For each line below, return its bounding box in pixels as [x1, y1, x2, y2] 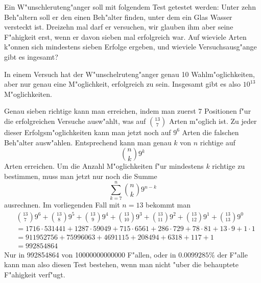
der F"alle [217, 249, 248, 260]
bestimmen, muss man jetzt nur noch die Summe [4, 170, 157, 181]
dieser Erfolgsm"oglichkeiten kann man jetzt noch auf [4, 126, 171, 137]
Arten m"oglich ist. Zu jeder [169, 115, 257, 126]
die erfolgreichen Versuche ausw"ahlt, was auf [4, 115, 146, 126]
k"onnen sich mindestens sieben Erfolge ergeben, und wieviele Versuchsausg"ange [4, 41, 257, 52]
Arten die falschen [182, 126, 239, 137]
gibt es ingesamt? [4, 51, 58, 62]
